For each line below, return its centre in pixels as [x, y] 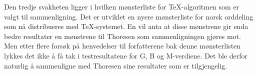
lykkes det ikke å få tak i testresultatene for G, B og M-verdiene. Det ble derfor [126, 55]
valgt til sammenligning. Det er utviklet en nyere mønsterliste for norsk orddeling [129, 16]
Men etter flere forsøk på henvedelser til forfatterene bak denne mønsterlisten [122, 46]
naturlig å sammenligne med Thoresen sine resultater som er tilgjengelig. [116, 65]
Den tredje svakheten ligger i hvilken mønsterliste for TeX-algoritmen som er [122, 6]
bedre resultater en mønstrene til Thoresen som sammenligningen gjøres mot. [122, 36]
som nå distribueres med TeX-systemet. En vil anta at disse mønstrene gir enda [126, 26]
